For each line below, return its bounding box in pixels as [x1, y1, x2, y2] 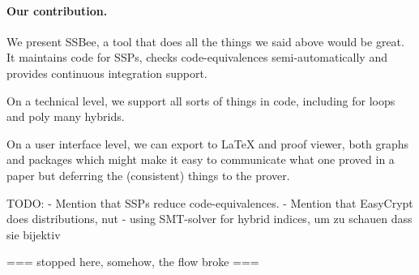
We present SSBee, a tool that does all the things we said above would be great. [6, 32, 404, 49]
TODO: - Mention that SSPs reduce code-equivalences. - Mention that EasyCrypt [6, 194, 413, 211]
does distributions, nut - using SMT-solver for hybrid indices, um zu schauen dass [6, 210, 413, 227]
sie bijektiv [6, 226, 61, 243]
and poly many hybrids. [6, 108, 125, 125]
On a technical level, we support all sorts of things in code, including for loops [6, 92, 395, 109]
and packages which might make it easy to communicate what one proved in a [6, 151, 395, 168]
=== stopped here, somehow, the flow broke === [6, 253, 259, 270]
